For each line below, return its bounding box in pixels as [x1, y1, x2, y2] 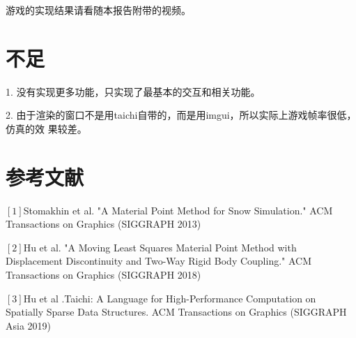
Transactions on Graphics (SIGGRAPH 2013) [6, 216, 201, 231]
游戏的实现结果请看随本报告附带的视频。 [6, 3, 191, 17]
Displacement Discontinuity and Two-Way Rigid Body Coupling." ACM [6, 253, 312, 268]
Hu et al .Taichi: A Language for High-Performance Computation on [23, 291, 316, 305]
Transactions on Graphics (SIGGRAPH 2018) [6, 267, 201, 281]
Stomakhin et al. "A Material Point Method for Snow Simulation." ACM [23, 203, 333, 217]
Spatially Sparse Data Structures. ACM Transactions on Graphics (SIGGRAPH [6, 304, 347, 319]
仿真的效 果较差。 [6, 121, 87, 135]
